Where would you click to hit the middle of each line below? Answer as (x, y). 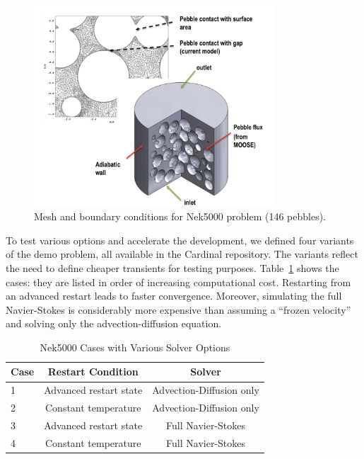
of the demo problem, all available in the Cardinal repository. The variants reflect (182, 254)
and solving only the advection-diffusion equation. (114, 323)
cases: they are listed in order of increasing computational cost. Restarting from (178, 282)
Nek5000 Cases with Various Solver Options (135, 347)
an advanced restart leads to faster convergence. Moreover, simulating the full (174, 296)
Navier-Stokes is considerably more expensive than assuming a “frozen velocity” (178, 309)
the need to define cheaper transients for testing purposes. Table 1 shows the (172, 267)
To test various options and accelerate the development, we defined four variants (180, 240)
